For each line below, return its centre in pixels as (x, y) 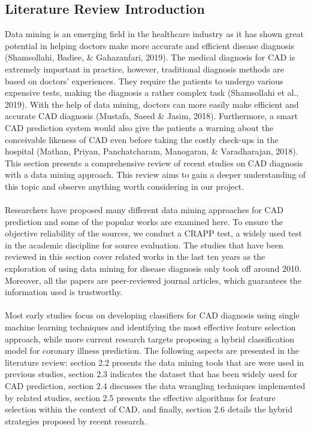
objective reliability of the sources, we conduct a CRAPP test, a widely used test (153, 233)
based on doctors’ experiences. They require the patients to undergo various (144, 81)
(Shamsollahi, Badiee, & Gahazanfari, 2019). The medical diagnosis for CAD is (150, 57)
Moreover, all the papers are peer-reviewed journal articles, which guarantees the (153, 280)
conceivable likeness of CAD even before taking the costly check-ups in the (142, 139)
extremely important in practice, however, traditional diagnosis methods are (144, 69)
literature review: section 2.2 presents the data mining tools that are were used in (155, 362)
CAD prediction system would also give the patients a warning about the (139, 127)
